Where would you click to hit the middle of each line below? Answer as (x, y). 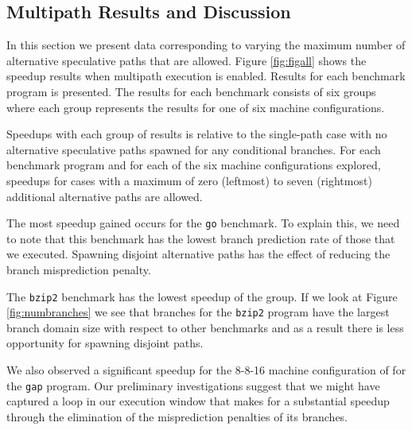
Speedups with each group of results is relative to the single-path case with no (197, 134)
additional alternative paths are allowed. (105, 196)
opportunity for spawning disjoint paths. (105, 343)
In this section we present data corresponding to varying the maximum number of (206, 45)
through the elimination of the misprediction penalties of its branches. (177, 416)
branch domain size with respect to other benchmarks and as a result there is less (205, 327)
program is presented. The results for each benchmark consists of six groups (191, 91)
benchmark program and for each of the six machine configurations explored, (194, 165)
